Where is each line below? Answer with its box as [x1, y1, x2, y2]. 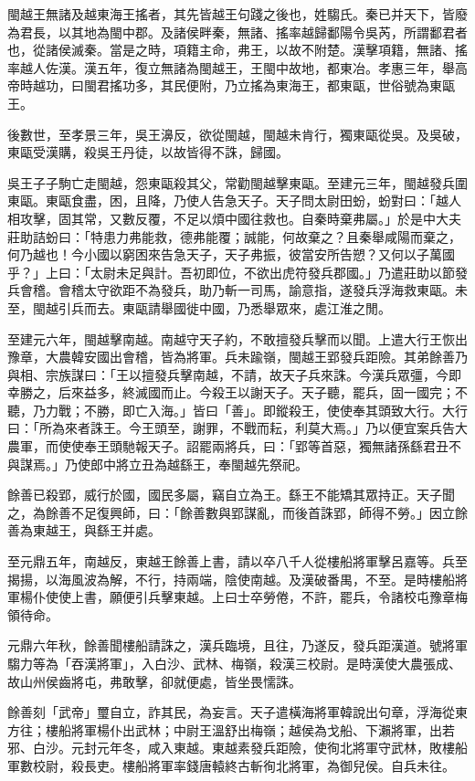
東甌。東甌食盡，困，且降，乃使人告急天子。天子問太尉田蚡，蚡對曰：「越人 [7, 191, 461, 210]
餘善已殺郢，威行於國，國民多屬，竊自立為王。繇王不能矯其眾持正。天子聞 [7, 485, 455, 504]
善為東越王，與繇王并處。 [7, 521, 161, 540]
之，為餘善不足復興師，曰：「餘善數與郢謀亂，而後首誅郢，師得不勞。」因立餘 [7, 502, 468, 522]
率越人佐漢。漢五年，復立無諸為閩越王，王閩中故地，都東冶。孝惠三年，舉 [7, 58, 455, 77]
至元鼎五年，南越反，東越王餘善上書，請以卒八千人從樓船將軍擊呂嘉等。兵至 [7, 552, 468, 571]
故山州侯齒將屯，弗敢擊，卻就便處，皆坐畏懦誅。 [7, 671, 301, 691]
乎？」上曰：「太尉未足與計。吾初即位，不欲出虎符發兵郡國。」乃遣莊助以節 [7, 262, 455, 281]
